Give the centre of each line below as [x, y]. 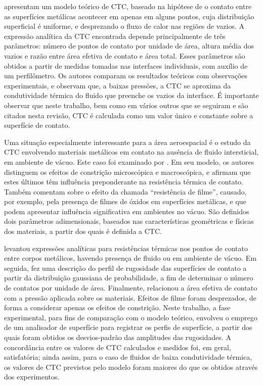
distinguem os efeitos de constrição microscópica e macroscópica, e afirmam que [127, 172]
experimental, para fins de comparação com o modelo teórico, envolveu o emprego [131, 317]
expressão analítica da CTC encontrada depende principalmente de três [115, 36]
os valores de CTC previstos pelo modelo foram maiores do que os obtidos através [131, 367]
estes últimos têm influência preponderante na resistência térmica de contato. [124, 182]
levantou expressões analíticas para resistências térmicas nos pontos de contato [126, 248]
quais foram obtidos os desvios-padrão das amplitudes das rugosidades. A [118, 337]
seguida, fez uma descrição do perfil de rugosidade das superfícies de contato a [125, 268]
